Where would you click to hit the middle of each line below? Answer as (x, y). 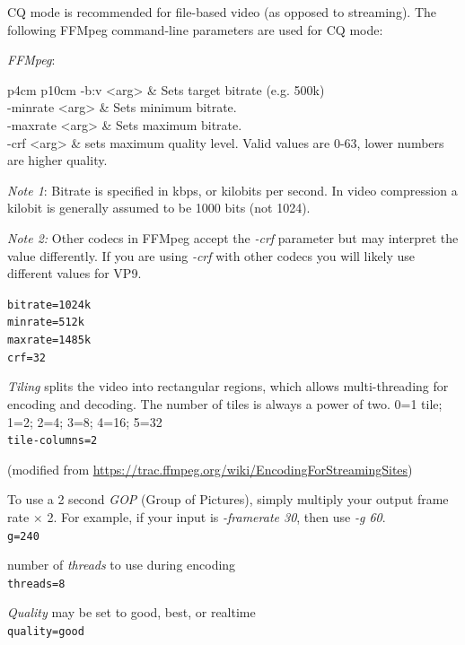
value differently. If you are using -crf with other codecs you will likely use (211, 255)
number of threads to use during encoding (122, 565)
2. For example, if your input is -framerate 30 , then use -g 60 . (216, 516)
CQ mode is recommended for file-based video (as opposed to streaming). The (222, 12)
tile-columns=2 (53, 441)
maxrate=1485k (49, 340)
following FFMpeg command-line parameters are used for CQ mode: (195, 29)
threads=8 (36, 584)
